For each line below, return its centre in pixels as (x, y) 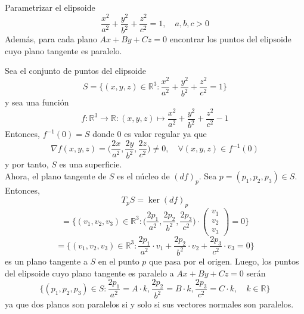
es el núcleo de (143, 176)
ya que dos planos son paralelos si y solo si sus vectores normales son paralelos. (149, 304)
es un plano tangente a (46, 261)
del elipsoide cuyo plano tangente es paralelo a (89, 273)
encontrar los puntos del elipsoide (230, 39)
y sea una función (37, 102)
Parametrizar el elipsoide (50, 7)
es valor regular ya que (165, 134)
